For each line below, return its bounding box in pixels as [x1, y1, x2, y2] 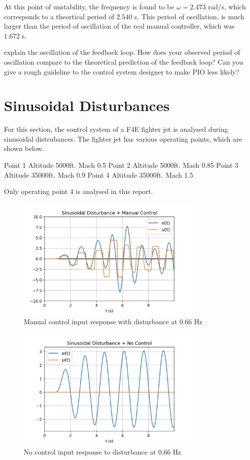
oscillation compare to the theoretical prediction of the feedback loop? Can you [4, 56, 243, 67]
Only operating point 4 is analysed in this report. [4, 186, 153, 196]
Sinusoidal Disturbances [4, 95, 170, 115]
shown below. [4, 143, 44, 153]
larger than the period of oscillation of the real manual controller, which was [4, 21, 235, 31]
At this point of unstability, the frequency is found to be [4, 1, 175, 11]
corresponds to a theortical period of [4, 11, 114, 21]
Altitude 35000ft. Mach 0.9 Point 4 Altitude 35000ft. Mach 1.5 [4, 169, 193, 180]
